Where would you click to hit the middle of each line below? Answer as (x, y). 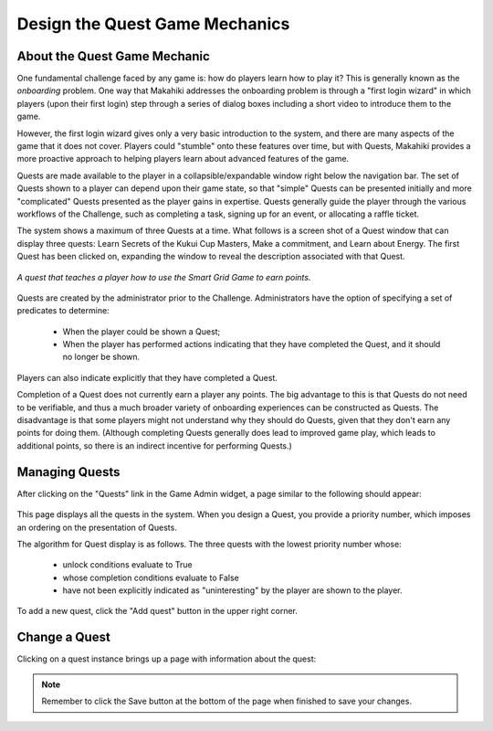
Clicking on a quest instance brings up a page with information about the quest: (167, 659)
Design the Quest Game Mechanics (153, 24)
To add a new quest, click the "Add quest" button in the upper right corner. (157, 611)
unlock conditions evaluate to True (127, 565)
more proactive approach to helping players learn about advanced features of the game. (183, 159)
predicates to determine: (63, 311)
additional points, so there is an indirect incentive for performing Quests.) (154, 445)
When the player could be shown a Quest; (142, 331)
